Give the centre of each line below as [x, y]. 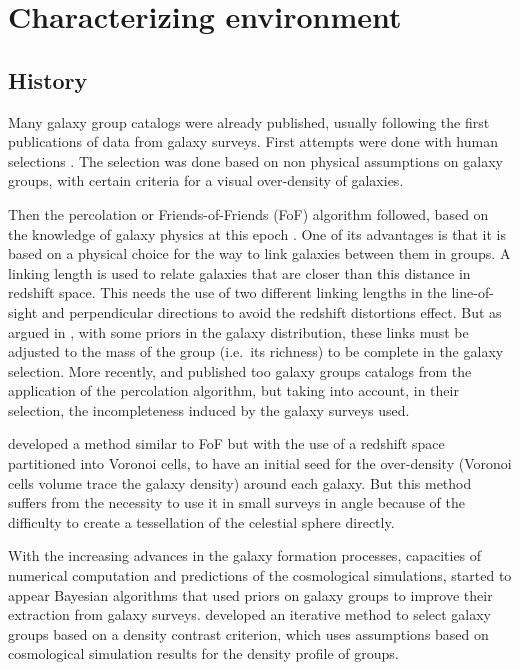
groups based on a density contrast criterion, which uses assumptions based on [248, 633]
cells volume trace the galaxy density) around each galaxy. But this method [240, 482]
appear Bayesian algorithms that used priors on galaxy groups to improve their [250, 594]
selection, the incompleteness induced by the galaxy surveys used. [209, 409]
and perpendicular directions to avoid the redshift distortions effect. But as [271, 311]
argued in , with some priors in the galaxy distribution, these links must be [238, 331]
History [48, 79]
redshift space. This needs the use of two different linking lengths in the [227, 292]
